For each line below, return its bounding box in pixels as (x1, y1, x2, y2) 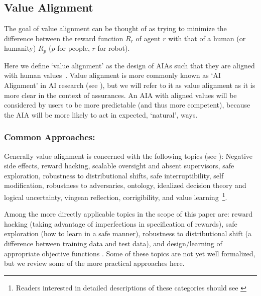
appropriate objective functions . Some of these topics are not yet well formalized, (4, 248, 255, 258)
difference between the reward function (4, 33, 123, 43)
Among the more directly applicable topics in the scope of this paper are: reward (4, 209, 253, 219)
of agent (136, 33, 161, 43)
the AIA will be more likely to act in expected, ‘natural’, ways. (4, 109, 198, 120)
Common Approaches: (4, 131, 95, 143)
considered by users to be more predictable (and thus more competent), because (4, 100, 250, 110)
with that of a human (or (168, 33, 246, 43)
